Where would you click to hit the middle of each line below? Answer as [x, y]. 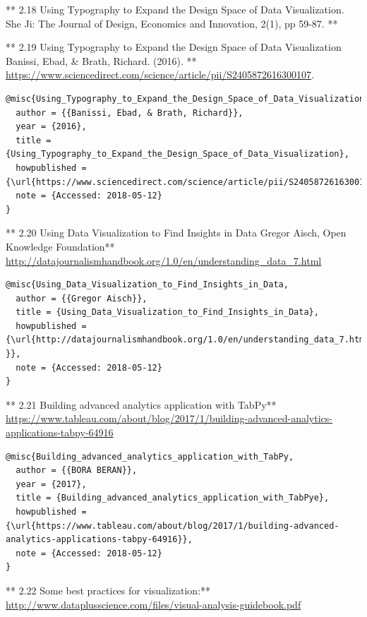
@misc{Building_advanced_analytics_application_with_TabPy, [150, 456]
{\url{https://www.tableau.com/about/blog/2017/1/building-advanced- [173, 526]
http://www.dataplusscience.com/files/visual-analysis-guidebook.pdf [154, 604]
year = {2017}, [51, 484]
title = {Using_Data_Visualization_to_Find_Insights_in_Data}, [167, 312]
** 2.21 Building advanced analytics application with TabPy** [141, 404]
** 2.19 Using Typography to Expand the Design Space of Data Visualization [174, 47]
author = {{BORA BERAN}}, [77, 471]
